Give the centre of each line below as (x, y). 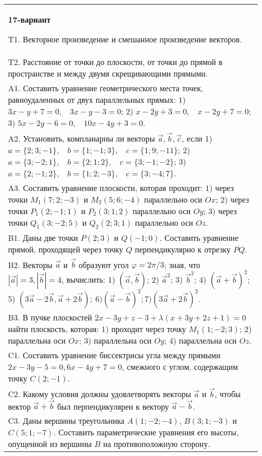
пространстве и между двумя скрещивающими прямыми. (108, 73)
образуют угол (104, 265)
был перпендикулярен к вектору (113, 406)
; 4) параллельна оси (201, 341)
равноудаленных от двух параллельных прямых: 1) (97, 100)
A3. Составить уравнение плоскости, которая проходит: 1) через (121, 187)
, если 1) (197, 138)
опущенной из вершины (50, 444)
